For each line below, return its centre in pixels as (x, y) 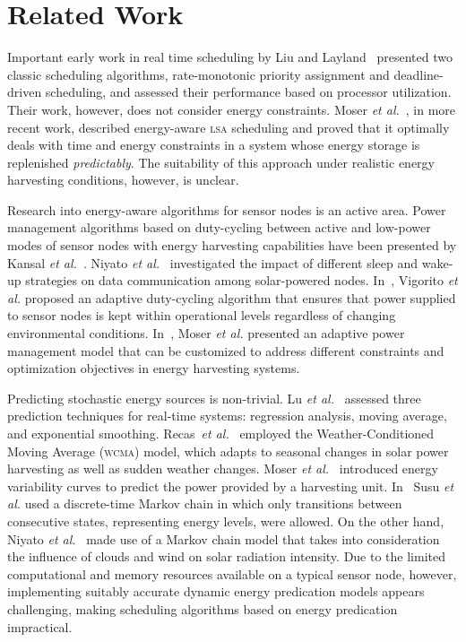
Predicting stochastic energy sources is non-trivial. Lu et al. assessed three (214, 398)
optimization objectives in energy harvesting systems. (154, 368)
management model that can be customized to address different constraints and (226, 350)
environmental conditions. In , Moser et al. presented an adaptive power (206, 333)
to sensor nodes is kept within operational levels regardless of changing (202, 315)
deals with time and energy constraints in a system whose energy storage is (214, 145)
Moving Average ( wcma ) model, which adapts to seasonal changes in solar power (228, 451)
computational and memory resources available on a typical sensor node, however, (232, 573)
